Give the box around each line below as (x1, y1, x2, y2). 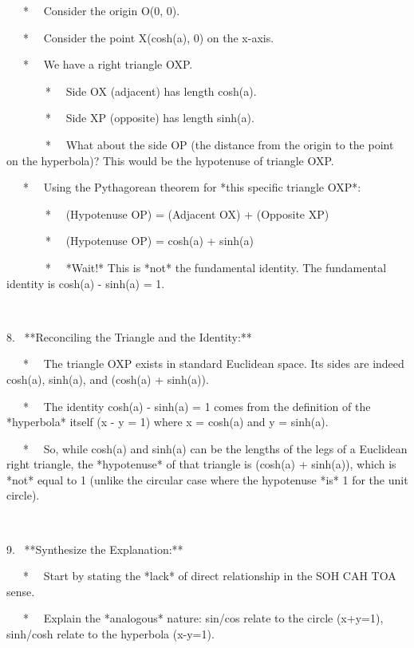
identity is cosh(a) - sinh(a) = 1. (6, 275, 165, 291)
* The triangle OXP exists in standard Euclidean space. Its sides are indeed (22, 355, 404, 372)
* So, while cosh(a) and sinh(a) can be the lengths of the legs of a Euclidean (22, 440, 408, 456)
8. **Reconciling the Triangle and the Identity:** (6, 328, 252, 345)
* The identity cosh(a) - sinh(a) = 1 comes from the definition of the (22, 397, 371, 414)
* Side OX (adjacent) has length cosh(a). (45, 82, 257, 99)
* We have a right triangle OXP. (22, 56, 193, 73)
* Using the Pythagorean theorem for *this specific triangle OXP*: (22, 179, 361, 196)
